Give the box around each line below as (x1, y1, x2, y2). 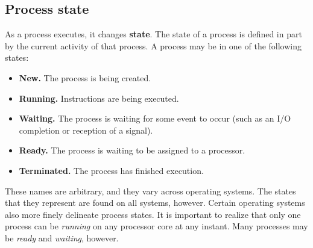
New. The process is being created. (19, 71, 151, 84)
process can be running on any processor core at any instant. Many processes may (5, 220, 308, 232)
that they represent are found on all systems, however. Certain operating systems (5, 196, 305, 209)
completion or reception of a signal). (19, 123, 153, 136)
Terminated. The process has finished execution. (19, 164, 204, 176)
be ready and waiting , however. (5, 231, 119, 244)
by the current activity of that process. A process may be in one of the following (5, 39, 302, 52)
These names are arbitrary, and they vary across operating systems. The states (5, 184, 296, 197)
